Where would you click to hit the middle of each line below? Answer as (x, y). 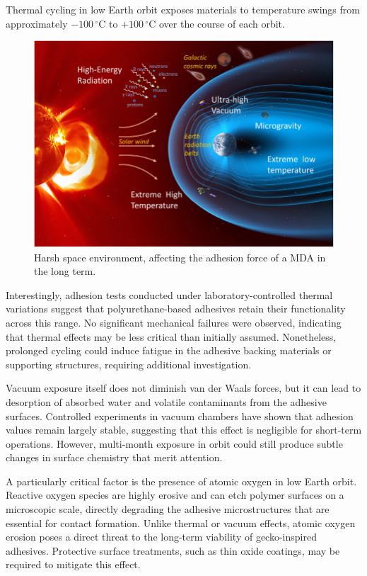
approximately (37, 23)
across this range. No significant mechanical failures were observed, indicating (174, 322)
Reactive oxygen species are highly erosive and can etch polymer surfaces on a (175, 495)
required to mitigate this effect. (73, 564)
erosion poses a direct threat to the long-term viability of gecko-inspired (161, 537)
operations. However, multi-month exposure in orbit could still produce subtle (174, 443)
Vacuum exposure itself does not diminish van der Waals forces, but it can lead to (183, 388)
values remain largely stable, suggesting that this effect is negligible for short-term (184, 430)
